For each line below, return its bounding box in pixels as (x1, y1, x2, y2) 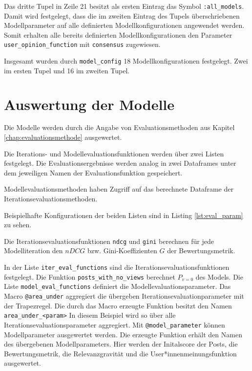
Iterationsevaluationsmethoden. (4, 194, 98, 204)
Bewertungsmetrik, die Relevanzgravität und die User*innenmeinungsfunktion (4, 348, 237, 358)
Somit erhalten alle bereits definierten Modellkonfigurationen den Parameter (4, 29, 232, 40)
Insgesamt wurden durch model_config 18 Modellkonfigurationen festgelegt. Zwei (4, 56, 248, 66)
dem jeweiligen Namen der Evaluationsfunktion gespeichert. (4, 167, 183, 177)
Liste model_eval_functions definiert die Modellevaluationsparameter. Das (4, 281, 231, 291)
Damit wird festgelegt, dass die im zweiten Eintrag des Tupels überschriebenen (4, 10, 240, 21)
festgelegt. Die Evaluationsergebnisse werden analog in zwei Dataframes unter (4, 158, 236, 168)
